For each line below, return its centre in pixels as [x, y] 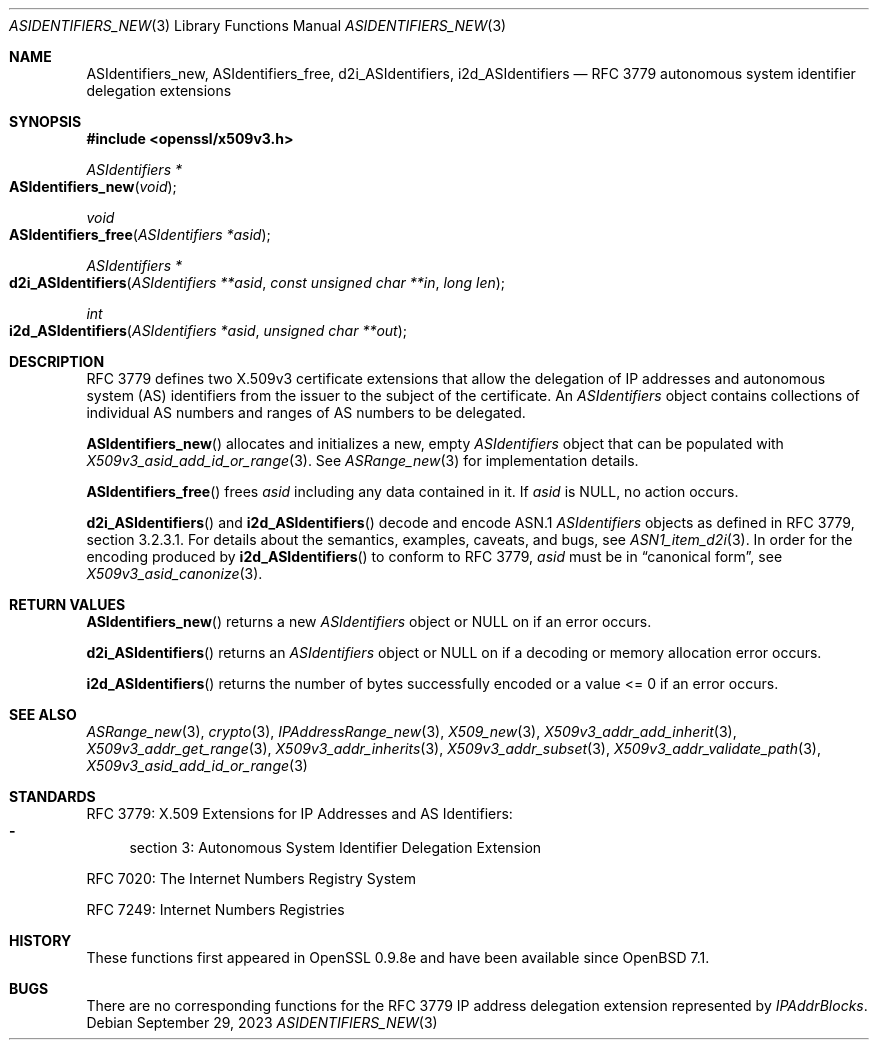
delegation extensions [159, 90]
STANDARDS [52, 796]
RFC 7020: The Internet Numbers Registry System [251, 878]
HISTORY [40, 940]
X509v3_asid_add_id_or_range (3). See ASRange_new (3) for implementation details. [362, 460]
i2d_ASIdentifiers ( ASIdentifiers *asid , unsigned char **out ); [208, 330]
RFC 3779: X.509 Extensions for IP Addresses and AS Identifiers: [299, 813]
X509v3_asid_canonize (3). [174, 573]
